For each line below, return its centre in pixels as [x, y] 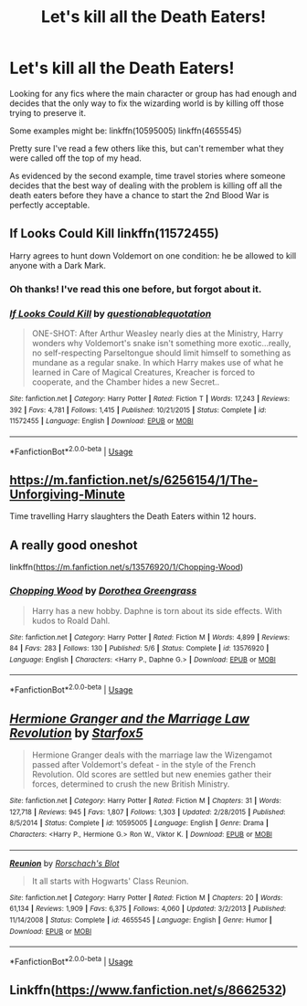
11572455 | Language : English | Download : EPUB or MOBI [101, 421]
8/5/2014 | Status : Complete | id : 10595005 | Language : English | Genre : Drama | [139, 823]
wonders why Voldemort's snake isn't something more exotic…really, [161, 343]
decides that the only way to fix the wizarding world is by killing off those [147, 103]
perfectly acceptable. [50, 205]
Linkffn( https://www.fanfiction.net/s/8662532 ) [148, 990]
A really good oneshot [74, 545]
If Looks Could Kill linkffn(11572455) [114, 233]
